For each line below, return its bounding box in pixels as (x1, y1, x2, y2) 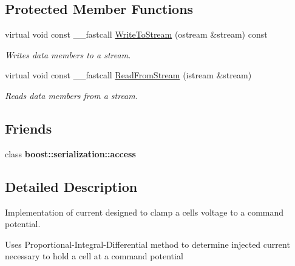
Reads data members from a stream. (5, 89, 138, 101)
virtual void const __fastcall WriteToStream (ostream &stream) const (5, 28, 268, 41)
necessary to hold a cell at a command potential (5, 250, 183, 262)
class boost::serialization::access (5, 147, 136, 160)
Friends (5, 118, 52, 137)
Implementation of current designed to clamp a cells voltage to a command (5, 205, 284, 218)
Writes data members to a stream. (5, 48, 131, 61)
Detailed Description (5, 177, 138, 196)
